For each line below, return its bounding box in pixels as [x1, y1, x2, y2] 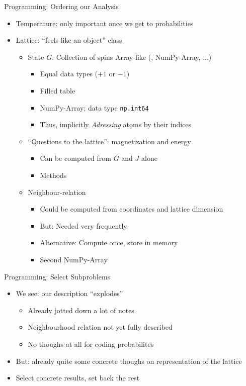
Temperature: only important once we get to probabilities [16, 18, 194, 28]
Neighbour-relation [28, 186, 86, 197]
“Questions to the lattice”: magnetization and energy [28, 136, 191, 146]
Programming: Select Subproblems [4, 271, 111, 281]
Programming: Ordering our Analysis [4, 1, 119, 11]
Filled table [40, 85, 75, 95]
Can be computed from [40, 153, 111, 163]
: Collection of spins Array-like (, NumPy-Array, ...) [52, 51, 212, 62]
